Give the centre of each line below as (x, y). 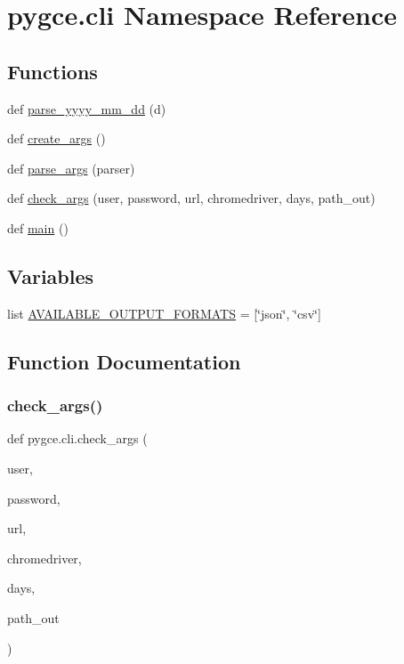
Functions (53, 71)
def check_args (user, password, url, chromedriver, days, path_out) (191, 198)
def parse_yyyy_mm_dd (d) (87, 108)
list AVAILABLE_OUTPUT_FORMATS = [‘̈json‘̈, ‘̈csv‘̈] (164, 313)
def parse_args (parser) (71, 168)
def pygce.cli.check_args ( (77, 438)
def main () (38, 227)
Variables (51, 275)
